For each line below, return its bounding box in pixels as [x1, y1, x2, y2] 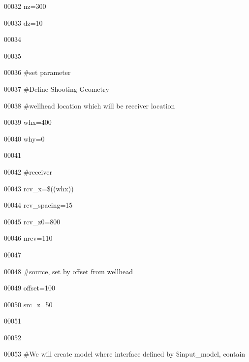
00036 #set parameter [4, 67, 71, 77]
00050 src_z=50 [4, 299, 53, 309]
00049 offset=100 [4, 283, 55, 293]
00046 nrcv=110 [4, 233, 53, 243]
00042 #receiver [4, 166, 53, 177]
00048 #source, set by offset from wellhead [4, 266, 133, 276]
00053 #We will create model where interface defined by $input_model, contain [4, 349, 246, 359]
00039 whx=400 [4, 117, 52, 127]
